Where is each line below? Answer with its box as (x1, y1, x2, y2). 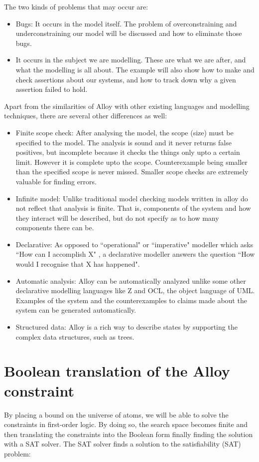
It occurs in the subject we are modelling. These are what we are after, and (15, 54, 246, 65)
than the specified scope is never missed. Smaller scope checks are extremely (15, 166, 249, 177)
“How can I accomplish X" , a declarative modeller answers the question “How (15, 249, 255, 259)
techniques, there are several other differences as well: (4, 110, 167, 121)
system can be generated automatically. (15, 305, 136, 315)
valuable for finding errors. (15, 176, 97, 186)
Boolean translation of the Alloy (4, 361, 230, 381)
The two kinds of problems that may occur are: (4, 1, 148, 11)
